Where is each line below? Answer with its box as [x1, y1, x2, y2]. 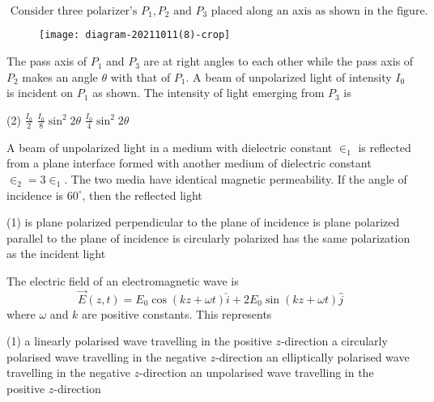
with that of [110, 68, 171, 85]
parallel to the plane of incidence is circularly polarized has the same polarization [6, 229, 411, 246]
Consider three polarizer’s [10, 6, 138, 17]
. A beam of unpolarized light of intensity [185, 68, 392, 85]
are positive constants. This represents [82, 305, 272, 322]
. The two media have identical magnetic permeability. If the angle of [64, 170, 407, 187]
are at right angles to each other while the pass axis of [143, 53, 414, 70]
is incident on [6, 84, 74, 101]
